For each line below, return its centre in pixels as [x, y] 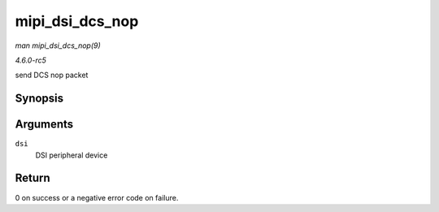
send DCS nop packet [52, 75]
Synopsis [39, 99]
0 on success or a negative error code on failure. [97, 197]
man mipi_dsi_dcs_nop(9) [58, 45]
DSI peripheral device [72, 155]
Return [33, 178]
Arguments [44, 125]
